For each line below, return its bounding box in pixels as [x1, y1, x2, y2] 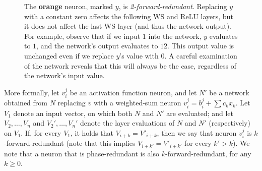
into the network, [148, 30, 202, 41]
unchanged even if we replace [24, 50, 114, 61]
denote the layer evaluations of [80, 118, 175, 128]
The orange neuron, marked [24, 1, 113, 11]
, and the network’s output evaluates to [36, 40, 158, 51]
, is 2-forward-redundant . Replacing [118, 1, 227, 11]
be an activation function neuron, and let [70, 87, 197, 97]
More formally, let [4, 87, 59, 97]
